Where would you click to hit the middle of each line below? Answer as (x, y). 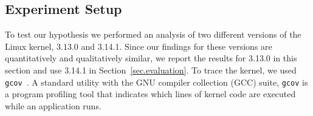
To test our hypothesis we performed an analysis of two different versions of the (153, 34)
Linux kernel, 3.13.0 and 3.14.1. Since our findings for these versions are (139, 46)
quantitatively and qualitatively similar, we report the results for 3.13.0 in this (151, 58)
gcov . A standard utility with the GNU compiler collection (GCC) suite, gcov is (156, 82)
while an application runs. (53, 105)
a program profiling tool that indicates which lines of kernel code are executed (150, 94)
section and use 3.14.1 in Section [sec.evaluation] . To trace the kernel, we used (151, 70)
